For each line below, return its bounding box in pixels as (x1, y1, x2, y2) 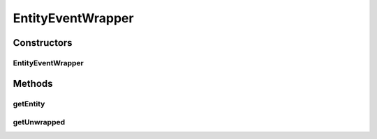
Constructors (13, 37, 73, 49)
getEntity (13, 99, 45, 108)
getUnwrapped (13, 117, 66, 127)
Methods (13, 77, 53, 90)
